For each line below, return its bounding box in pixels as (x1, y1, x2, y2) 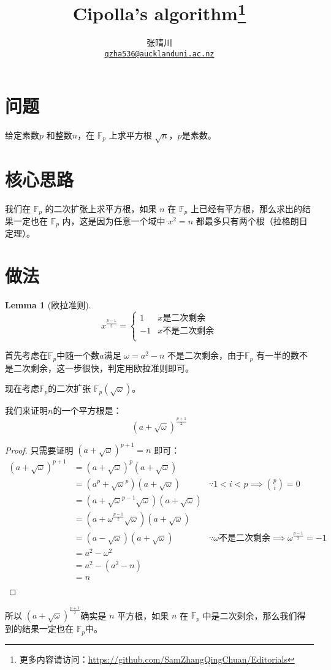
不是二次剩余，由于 (167, 349, 245, 362)
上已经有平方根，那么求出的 (190, 202, 302, 215)
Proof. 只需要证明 (5, 443, 74, 455)
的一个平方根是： (53, 404, 122, 417)
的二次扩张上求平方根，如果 (45, 202, 157, 215)
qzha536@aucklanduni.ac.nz (104, 50, 215, 59)
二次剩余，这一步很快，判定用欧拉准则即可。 (13, 361, 194, 374)
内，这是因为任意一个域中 (62, 214, 165, 227)
